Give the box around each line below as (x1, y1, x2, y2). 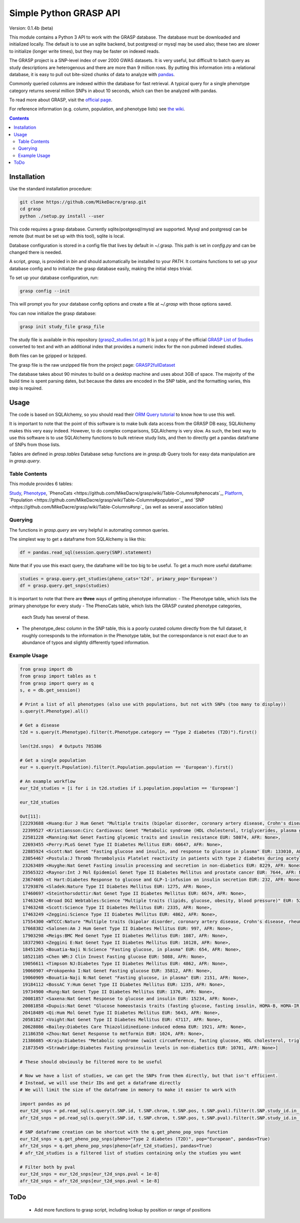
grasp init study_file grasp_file (19, 324, 104, 329)
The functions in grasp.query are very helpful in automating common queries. (9, 527, 169, 533)
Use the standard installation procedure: (9, 186, 92, 192)
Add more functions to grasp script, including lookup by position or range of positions (34, 1207, 211, 1213)
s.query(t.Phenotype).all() (19, 708, 88, 714)
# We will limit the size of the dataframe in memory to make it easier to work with (19, 1087, 236, 1093)
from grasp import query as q (19, 680, 94, 686)
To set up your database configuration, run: (9, 275, 99, 281)
